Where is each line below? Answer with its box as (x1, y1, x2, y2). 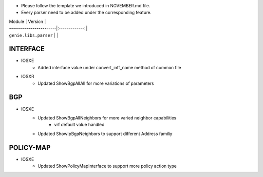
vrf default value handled (54, 122, 105, 128)
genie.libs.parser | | (9, 32, 58, 38)
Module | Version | (9, 19, 46, 24)
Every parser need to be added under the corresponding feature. (21, 10, 152, 16)
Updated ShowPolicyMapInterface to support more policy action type (38, 163, 177, 169)
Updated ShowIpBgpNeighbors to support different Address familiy (38, 131, 172, 137)
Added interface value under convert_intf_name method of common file (38, 64, 181, 70)
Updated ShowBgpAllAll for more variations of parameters (38, 80, 154, 86)
